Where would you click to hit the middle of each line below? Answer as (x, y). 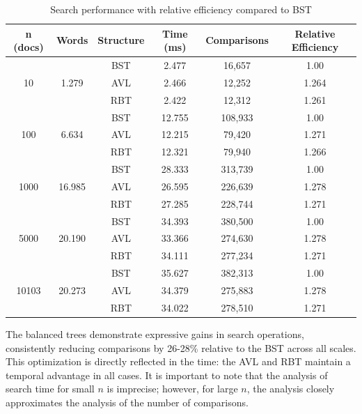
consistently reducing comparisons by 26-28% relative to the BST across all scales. (181, 347)
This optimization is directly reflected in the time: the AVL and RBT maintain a (178, 361)
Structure (121, 40)
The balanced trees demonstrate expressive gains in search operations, (155, 333)
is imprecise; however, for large (172, 389)
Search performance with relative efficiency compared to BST (181, 9)
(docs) (29, 47)
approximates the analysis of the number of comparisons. (127, 402)
